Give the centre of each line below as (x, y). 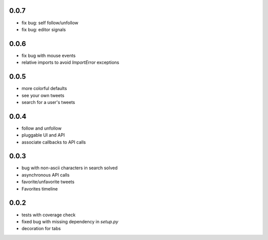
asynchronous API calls (45, 175)
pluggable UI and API (43, 135)
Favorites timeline (40, 189)
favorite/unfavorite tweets (48, 182)
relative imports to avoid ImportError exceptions (70, 62)
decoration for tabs (41, 229)
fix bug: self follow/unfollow (50, 23)
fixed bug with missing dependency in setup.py (70, 221)
